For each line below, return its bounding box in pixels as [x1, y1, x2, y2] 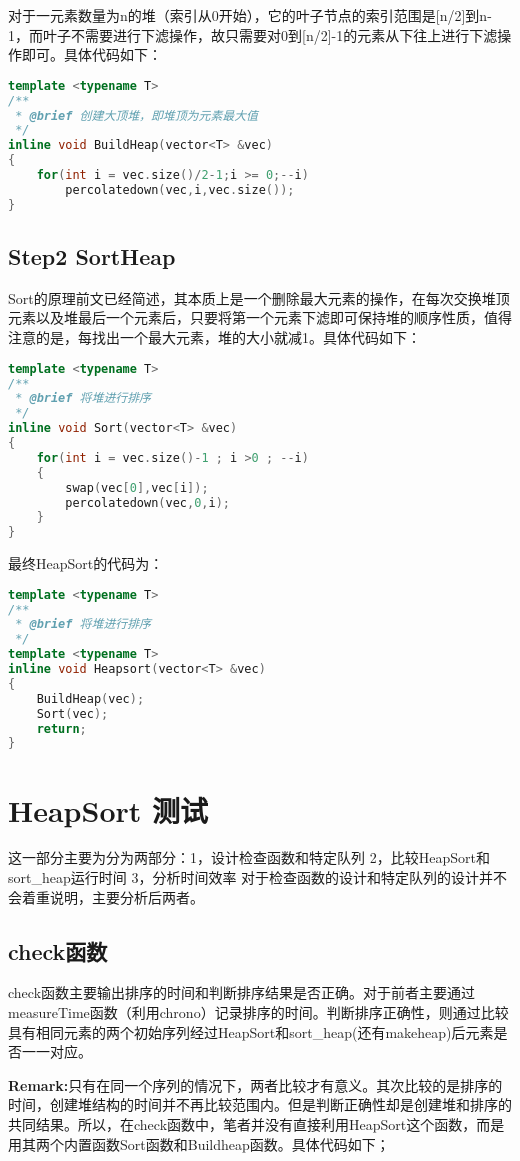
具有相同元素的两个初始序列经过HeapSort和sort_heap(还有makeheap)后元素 [8, 1021, 494, 1042]
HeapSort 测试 [8, 789, 209, 830]
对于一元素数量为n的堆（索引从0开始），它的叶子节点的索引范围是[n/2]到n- [8, 5, 492, 25]
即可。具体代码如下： [21, 44, 162, 65]
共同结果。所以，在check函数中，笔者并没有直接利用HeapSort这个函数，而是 [8, 1114, 505, 1135]
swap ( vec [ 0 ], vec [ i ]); [65, 480, 209, 495]
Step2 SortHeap [8, 241, 176, 272]
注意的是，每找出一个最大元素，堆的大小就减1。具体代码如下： [8, 327, 421, 348]
